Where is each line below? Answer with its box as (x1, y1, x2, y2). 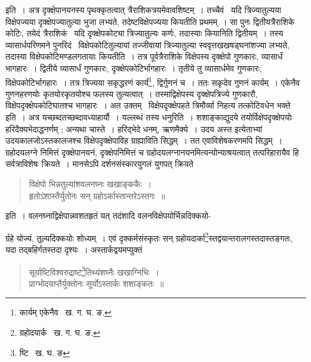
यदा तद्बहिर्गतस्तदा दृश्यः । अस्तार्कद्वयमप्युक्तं (5, 243, 143, 255)
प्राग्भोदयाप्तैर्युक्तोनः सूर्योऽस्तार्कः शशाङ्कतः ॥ (29, 277, 164, 289)
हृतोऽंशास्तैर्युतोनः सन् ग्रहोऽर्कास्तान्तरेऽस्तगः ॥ (29, 189, 165, 202)
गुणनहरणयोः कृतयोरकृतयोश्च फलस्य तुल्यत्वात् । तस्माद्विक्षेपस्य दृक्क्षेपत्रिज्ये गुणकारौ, (5, 87, 258, 100)
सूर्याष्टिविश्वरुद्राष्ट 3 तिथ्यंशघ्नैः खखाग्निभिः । (29, 264, 159, 278)
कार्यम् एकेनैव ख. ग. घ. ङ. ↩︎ (19, 306, 112, 318)
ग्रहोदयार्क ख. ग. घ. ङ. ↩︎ (19, 326, 100, 339)
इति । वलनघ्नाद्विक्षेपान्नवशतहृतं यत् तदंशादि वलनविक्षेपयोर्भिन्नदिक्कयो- (5, 209, 211, 222)
